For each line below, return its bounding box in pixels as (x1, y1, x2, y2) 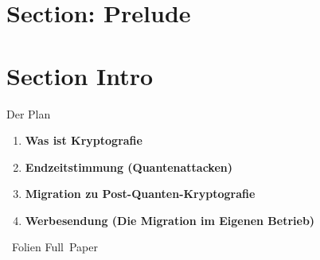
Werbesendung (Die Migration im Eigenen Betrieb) (25, 211, 315, 228)
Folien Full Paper (11, 239, 98, 255)
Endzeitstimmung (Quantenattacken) (25, 158, 232, 175)
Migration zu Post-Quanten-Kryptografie (25, 185, 256, 202)
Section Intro (6, 59, 154, 91)
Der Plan (6, 105, 51, 122)
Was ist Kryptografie (25, 132, 142, 149)
